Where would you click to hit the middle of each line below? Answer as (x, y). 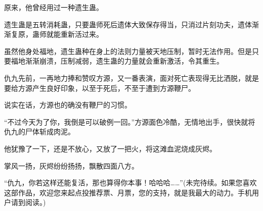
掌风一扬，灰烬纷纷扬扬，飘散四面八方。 (71, 165)
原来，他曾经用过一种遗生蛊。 (54, 7)
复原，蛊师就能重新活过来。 (57, 34)
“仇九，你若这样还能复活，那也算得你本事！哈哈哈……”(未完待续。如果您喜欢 (130, 182)
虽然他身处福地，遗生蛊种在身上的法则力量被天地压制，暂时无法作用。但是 (128, 51)
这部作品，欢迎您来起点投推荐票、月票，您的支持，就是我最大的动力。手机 (128, 192)
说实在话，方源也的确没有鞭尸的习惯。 (68, 105)
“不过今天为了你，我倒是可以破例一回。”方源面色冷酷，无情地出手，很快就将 (130, 121)
